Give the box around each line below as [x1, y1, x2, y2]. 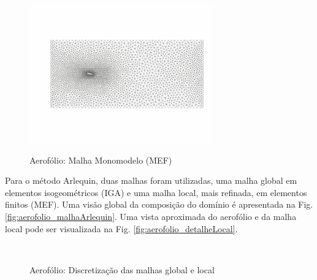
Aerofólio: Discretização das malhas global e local [29, 263, 215, 276]
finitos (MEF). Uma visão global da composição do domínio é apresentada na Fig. [5, 198, 313, 211]
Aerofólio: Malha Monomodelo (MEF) [29, 153, 172, 166]
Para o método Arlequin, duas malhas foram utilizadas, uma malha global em [5, 174, 297, 187]
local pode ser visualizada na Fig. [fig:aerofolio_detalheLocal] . [5, 222, 238, 235]
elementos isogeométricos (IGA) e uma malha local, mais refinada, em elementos [5, 186, 307, 199]
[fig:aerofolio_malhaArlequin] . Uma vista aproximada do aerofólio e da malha [5, 210, 297, 222]
